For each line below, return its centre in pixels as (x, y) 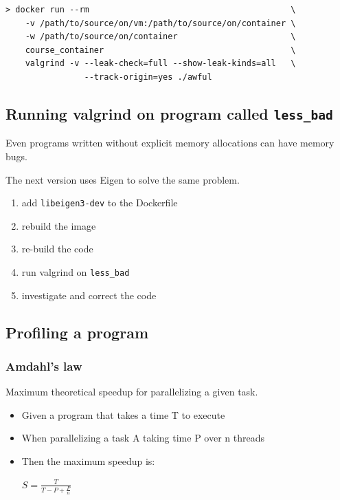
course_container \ (160, 50)
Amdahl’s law (44, 366)
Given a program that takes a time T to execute (123, 414)
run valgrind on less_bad (76, 271)
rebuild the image (59, 225)
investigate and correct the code (89, 295)
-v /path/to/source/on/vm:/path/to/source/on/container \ (160, 23)
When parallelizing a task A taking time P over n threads (143, 438)
